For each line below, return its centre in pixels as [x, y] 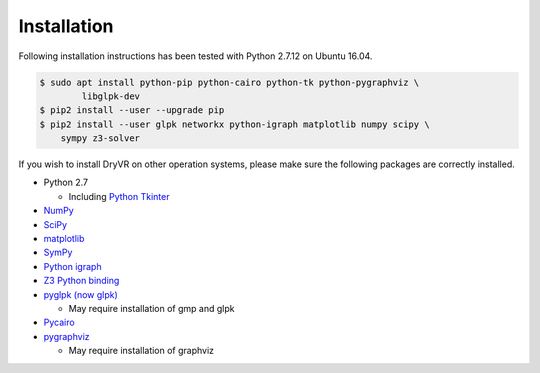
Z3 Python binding [81, 281]
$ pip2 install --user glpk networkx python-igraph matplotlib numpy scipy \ [234, 124]
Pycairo [59, 322]
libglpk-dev [110, 96]
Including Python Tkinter [119, 196]
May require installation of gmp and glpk [151, 308]
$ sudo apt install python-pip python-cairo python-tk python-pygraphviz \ [229, 82]
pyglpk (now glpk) [81, 294]
